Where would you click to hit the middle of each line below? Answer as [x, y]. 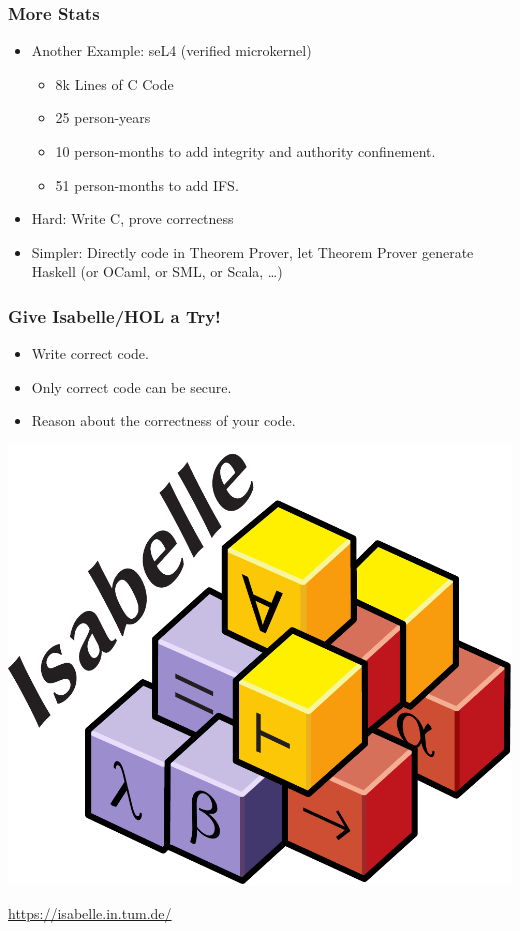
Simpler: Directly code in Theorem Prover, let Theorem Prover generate [252, 251]
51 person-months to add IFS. [147, 184]
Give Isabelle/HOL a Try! [114, 315]
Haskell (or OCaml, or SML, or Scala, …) [157, 271]
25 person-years [103, 117]
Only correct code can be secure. [131, 386]
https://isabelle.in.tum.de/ [90, 912]
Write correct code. [90, 353]
